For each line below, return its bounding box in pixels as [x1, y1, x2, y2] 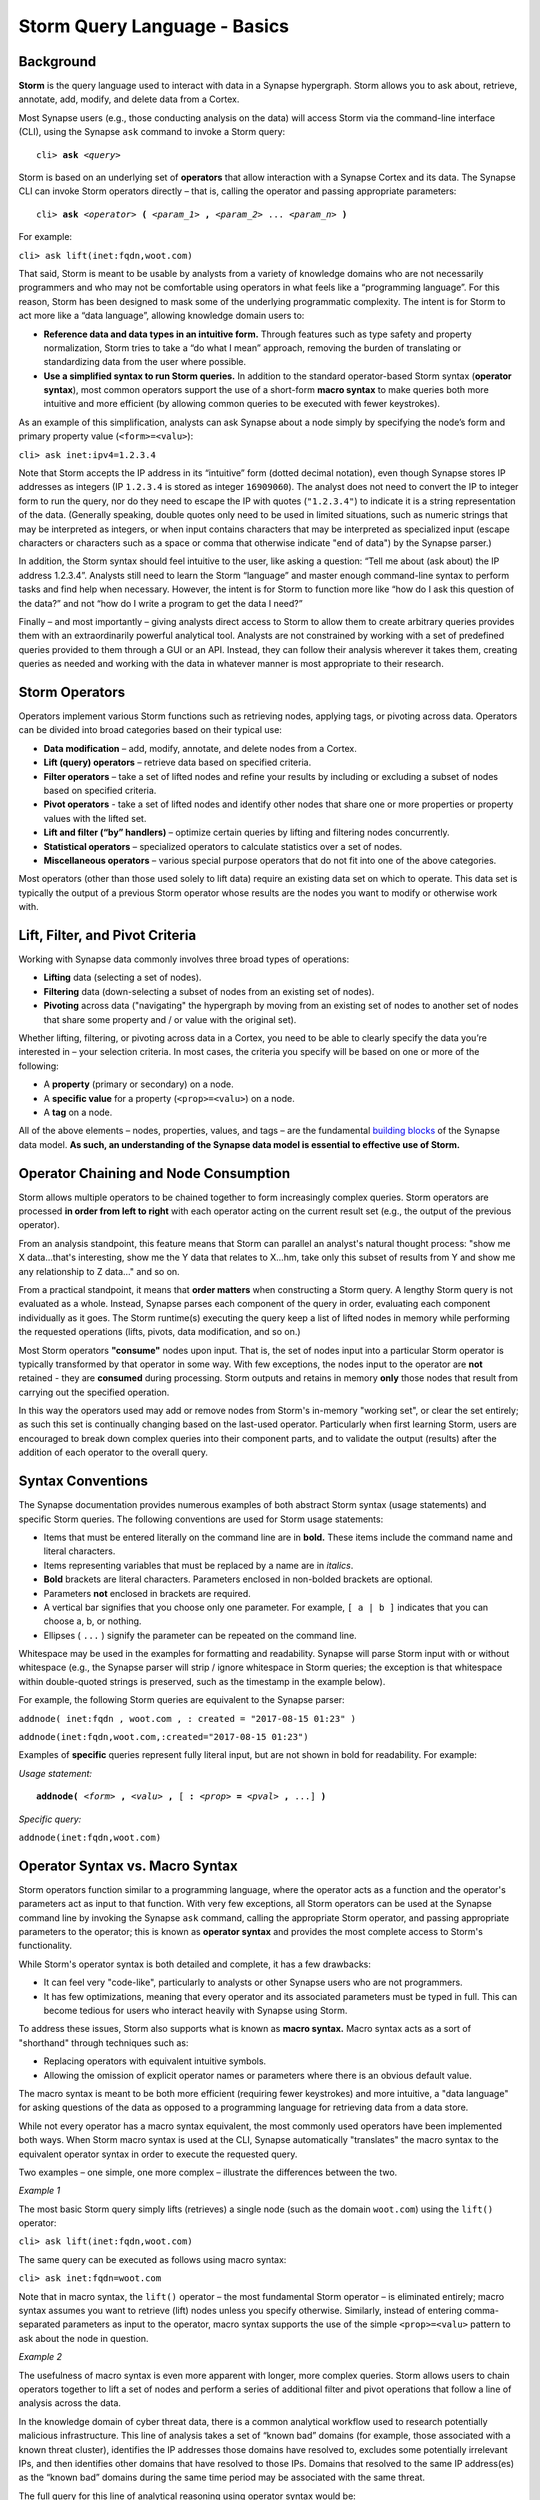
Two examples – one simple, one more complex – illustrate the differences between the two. [18, 2166, 398, 2178]
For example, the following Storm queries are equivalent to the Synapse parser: [18, 1694, 345, 1706]
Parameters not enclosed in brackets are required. [43, 1587, 252, 1599]
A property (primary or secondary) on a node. [43, 1078, 234, 1090]
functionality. [18, 1940, 73, 1952]
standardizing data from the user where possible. [43, 356, 247, 368]
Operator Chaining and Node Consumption [18, 1165, 290, 1182]
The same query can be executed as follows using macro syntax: [18, 2253, 287, 2265]
